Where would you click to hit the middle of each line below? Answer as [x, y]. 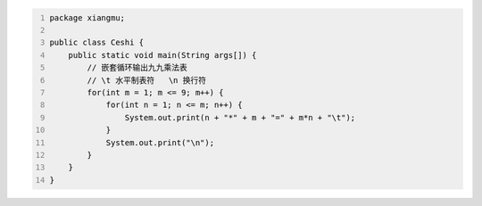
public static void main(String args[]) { [162, 55]
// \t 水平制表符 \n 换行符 [147, 80]
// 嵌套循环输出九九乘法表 [137, 68]
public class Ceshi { [97, 43]
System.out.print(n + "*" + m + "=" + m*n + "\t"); [240, 117]
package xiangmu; [87, 17]
